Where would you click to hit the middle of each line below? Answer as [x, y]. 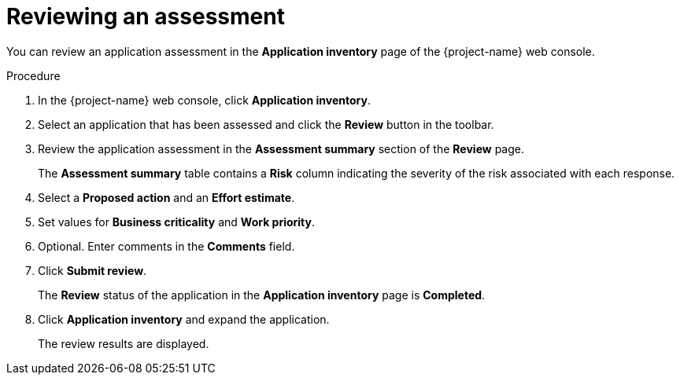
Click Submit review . [92, 270]
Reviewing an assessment [146, 16]
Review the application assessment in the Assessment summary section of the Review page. [281, 148]
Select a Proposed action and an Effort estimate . [166, 197]
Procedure [33, 75]
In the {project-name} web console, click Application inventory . [204, 100]
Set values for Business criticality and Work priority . [177, 222]
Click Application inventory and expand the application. [184, 319]
